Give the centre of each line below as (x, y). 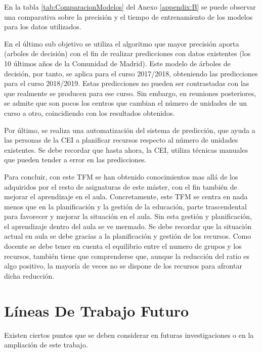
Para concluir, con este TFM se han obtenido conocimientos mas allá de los (121, 176)
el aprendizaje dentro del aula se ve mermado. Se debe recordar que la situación (128, 226)
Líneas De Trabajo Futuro (97, 310)
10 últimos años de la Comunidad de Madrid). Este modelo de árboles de (117, 63)
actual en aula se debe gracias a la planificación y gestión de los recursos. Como (128, 236)
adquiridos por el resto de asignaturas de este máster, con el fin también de (121, 186)
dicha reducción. (29, 275)
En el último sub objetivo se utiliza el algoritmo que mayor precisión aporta (122, 43)
